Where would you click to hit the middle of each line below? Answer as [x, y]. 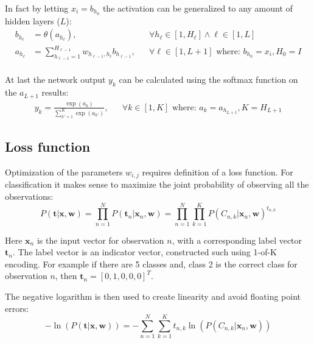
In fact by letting [37, 8]
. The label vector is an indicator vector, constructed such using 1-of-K [145, 252]
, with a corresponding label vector [237, 240]
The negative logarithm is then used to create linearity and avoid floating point [153, 296]
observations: [29, 196]
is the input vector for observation [100, 240]
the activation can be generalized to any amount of [197, 8]
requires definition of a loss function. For [218, 171]
